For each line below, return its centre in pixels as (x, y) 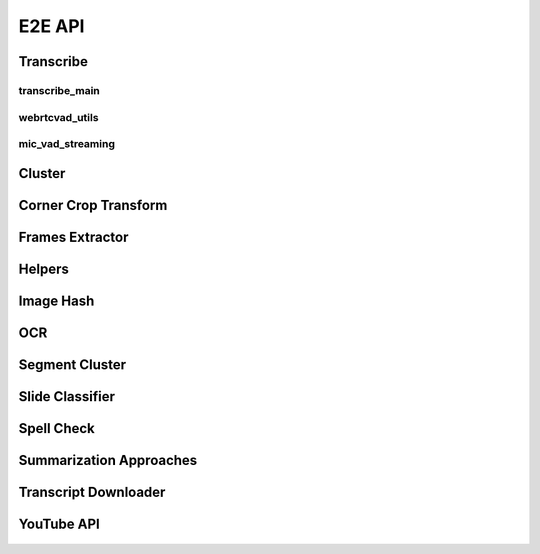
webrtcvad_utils (58, 117)
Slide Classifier (66, 396)
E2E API (51, 26)
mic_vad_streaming (66, 144)
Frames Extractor (73, 236)
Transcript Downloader (92, 491)
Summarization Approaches (108, 460)
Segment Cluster (72, 364)
